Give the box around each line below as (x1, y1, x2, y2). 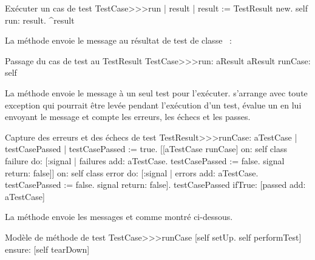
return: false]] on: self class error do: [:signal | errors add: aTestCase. (5, 166, 259, 179)
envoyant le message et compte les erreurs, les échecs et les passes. (5, 110, 251, 123)
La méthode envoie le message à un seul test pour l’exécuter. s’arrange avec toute (5, 86, 308, 99)
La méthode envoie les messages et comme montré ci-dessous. (5, 210, 233, 223)
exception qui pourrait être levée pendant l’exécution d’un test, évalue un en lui (5, 98, 302, 111)
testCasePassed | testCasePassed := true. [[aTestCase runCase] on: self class (5, 142, 287, 155)
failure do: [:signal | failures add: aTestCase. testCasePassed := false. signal (5, 154, 285, 167)
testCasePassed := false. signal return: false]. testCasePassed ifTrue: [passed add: (5, 178, 306, 191)
